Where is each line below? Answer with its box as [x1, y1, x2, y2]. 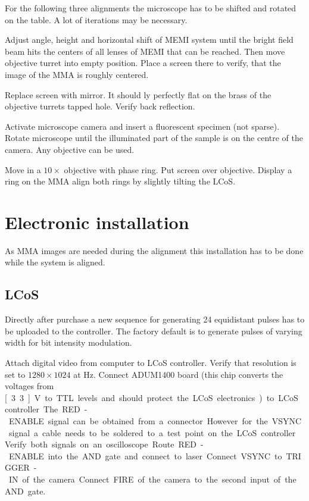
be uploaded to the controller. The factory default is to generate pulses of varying [5, 324, 302, 337]
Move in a [5, 163, 41, 176]
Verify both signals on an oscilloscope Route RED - [5, 438, 204, 450]
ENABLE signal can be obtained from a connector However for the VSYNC [8, 414, 302, 427]
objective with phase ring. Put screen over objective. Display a [64, 163, 292, 176]
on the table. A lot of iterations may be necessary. [5, 13, 188, 26]
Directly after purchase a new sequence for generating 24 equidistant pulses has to [5, 313, 305, 325]
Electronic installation [5, 209, 189, 234]
